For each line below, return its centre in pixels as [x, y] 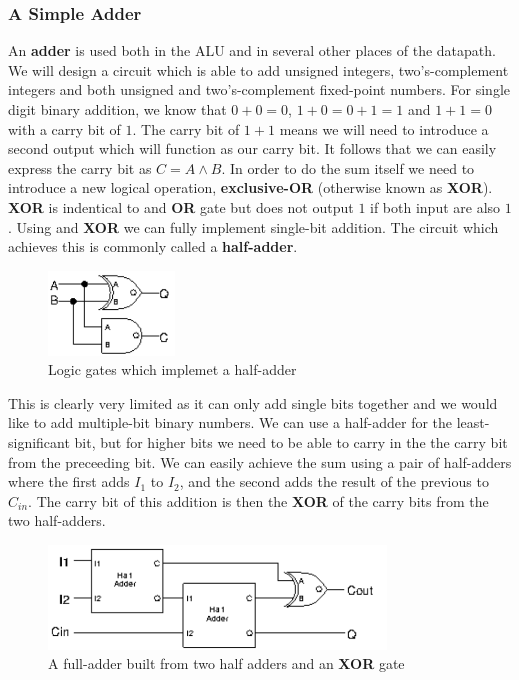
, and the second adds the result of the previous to [334, 481]
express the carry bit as [80, 167]
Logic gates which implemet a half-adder [172, 369]
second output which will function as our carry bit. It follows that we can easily [252, 148]
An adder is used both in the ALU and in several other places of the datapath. [252, 50]
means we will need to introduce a [384, 128]
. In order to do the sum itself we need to [348, 167]
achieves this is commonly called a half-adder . [153, 246]
